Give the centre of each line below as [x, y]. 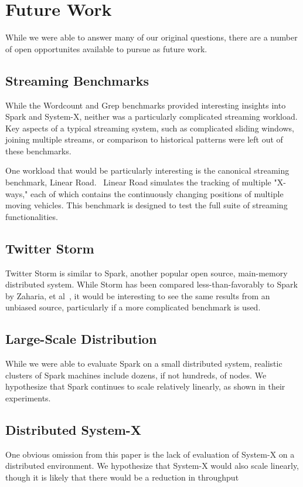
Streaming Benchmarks [77, 80]
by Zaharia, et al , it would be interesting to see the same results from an [138, 295]
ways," [17, 193]
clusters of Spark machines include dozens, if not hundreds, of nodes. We [136, 375]
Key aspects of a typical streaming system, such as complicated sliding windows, [150, 128]
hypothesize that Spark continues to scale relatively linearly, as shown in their [145, 386]
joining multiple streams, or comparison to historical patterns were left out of [144, 139]
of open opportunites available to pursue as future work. [106, 48]
